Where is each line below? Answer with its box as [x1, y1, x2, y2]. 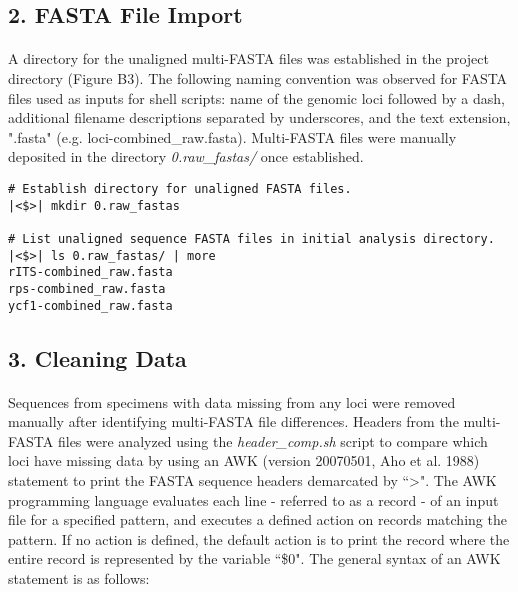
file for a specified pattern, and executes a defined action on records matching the [8, 509, 507, 530]
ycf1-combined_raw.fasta [8, 298, 173, 313]
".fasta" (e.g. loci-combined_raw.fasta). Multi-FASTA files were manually [8, 126, 457, 147]
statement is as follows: [8, 567, 150, 588]
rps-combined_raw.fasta [8, 281, 166, 296]
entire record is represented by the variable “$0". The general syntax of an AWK [8, 548, 501, 569]
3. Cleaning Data [8, 342, 187, 373]
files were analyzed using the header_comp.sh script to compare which [57, 430, 488, 451]
